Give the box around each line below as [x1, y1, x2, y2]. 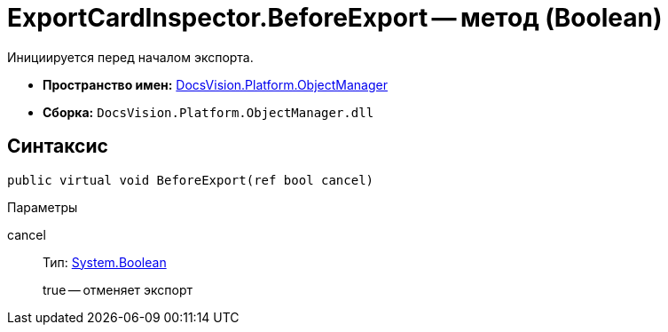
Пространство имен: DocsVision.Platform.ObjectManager [43, 76, 388, 92]
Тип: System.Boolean [43, 254, 167, 270]
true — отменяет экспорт [43, 281, 193, 297]
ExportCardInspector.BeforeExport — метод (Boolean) [7, 3, 663, 33]
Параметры [7, 199, 78, 215]
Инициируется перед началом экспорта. [7, 49, 254, 65]
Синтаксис [7, 135, 108, 158]
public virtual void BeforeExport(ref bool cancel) [7, 172, 374, 187]
